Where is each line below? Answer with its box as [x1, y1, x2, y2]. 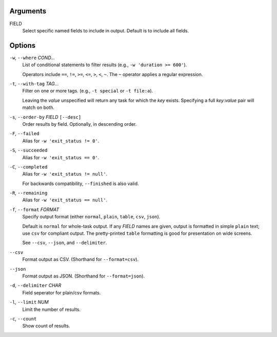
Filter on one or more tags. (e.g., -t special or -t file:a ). [22, 88, 153, 94]
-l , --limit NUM [9, 299, 49, 305]
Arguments [9, 7, 47, 15]
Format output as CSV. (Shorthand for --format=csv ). [22, 256, 138, 263]
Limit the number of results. [22, 306, 81, 312]
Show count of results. [22, 323, 70, 329]
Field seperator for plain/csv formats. [22, 289, 101, 295]
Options [9, 41, 36, 50]
